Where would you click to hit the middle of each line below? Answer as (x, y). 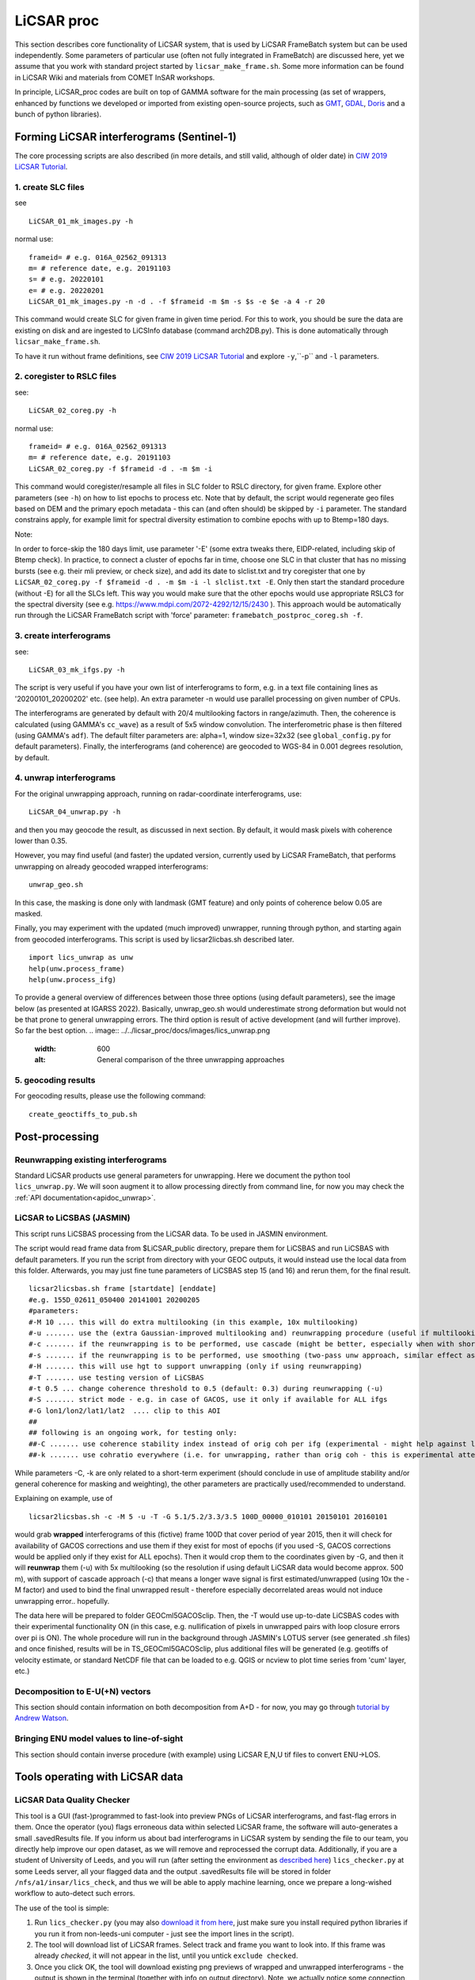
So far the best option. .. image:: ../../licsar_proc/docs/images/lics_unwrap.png (142, 1030)
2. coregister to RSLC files (66, 376)
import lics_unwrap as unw (81, 958)
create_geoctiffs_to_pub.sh (83, 1114)
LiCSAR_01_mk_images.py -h (81, 221)
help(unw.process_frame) (77, 969)
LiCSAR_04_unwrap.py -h (75, 812)
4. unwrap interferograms (65, 778)
